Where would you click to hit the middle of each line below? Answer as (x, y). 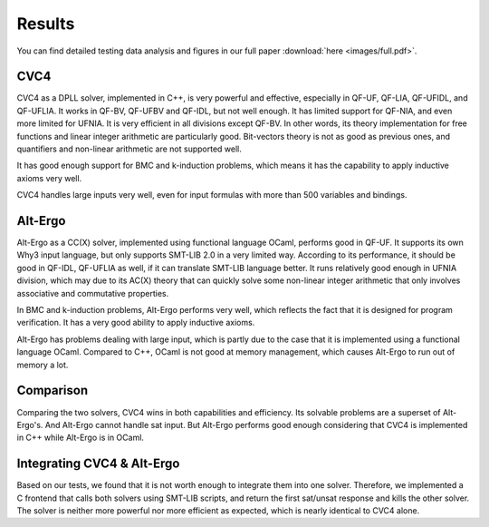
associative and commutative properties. (93, 293)
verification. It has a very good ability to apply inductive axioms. (136, 323)
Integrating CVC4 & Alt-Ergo (98, 464)
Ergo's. (30, 425)
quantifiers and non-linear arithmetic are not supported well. (129, 149)
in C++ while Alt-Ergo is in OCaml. (81, 438)
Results (46, 24)
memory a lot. (43, 365)
